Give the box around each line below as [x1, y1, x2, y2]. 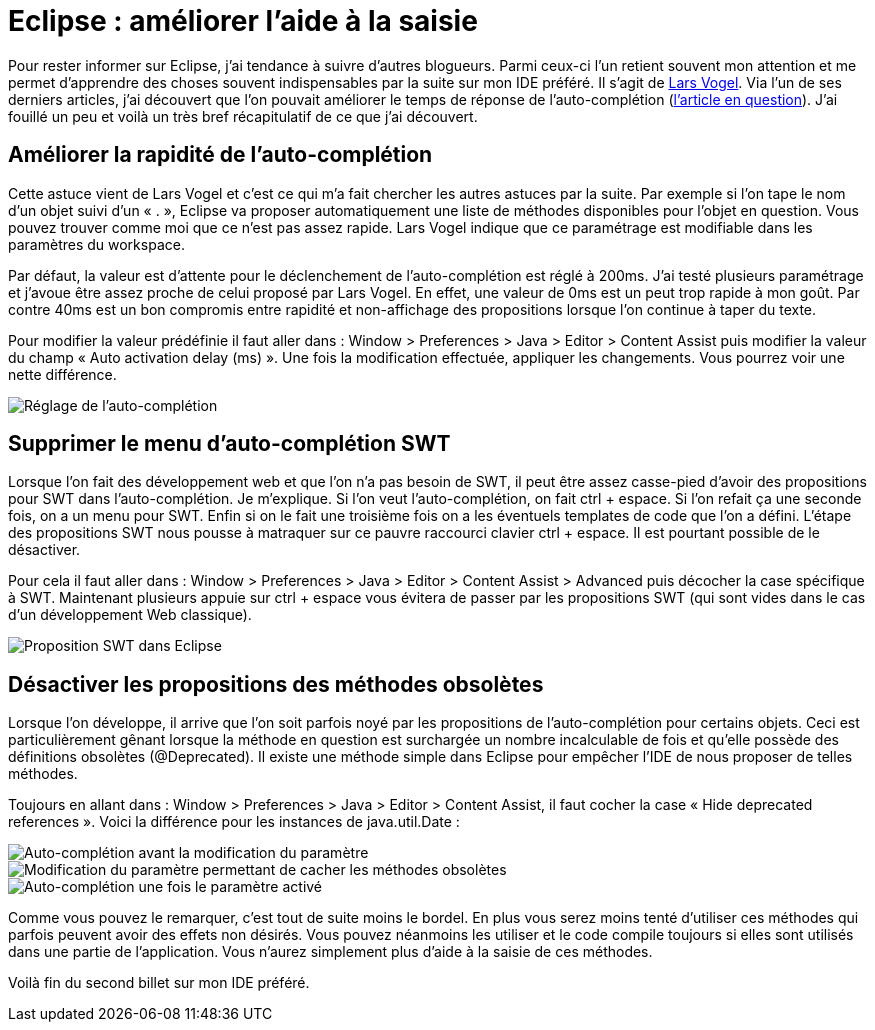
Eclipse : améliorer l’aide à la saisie [8, 4, 478, 38]
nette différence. [8, 365, 117, 383]
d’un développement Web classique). [8, 606, 252, 624]
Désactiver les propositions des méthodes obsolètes [8, 671, 544, 697]
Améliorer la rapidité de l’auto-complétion [8, 142, 433, 168]
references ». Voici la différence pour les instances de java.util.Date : [8, 813, 460, 831]
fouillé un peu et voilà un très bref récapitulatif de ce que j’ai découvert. [8, 107, 478, 125]
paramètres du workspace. [8, 235, 185, 253]
